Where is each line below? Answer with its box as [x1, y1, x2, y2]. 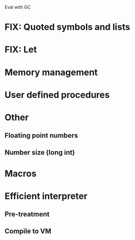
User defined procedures [4, 89, 110, 100]
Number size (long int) [4, 148, 75, 157]
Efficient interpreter [4, 191, 88, 202]
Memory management [4, 67, 98, 78]
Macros [4, 168, 37, 179]
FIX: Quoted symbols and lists [4, 22, 131, 33]
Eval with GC [4, 4, 31, 10]
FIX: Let [4, 44, 37, 55]
